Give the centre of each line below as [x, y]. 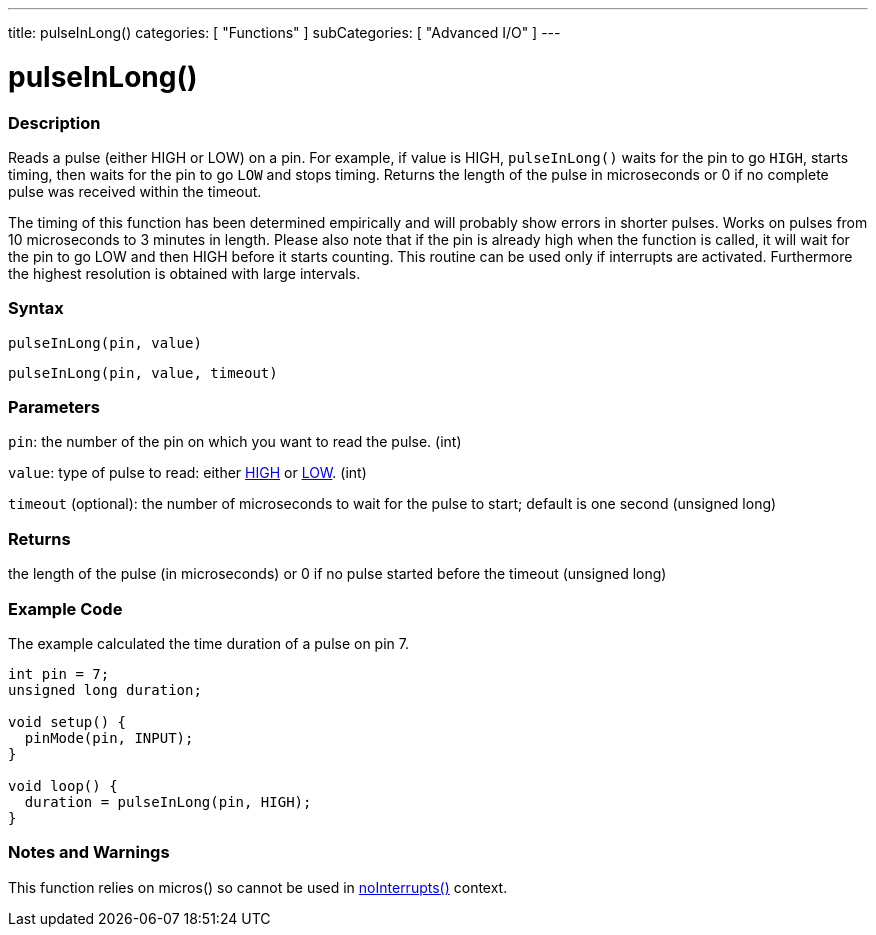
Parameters [54, 407]
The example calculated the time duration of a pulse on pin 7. [208, 643]
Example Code [65, 608]
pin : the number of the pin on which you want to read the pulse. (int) [235, 442]
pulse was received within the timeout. [135, 191]
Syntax [36, 308]
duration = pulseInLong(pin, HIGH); [168, 801]
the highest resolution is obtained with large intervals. [184, 273]
